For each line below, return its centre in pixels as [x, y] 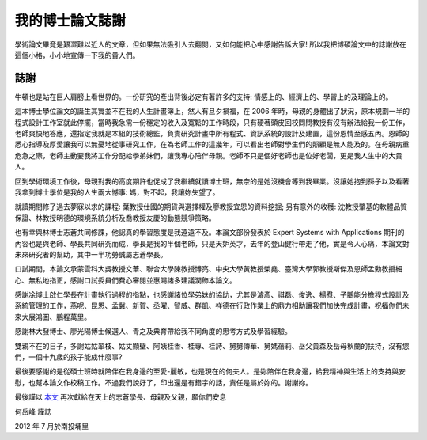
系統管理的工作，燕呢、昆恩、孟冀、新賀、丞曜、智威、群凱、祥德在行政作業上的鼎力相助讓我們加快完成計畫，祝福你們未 [212, 305]
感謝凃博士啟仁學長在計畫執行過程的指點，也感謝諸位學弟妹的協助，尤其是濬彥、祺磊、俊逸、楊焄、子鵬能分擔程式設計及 [212, 295]
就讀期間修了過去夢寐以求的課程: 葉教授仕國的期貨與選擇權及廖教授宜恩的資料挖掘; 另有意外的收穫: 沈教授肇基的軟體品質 [211, 207]
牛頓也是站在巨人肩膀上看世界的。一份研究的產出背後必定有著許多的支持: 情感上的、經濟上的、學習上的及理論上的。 [204, 97]
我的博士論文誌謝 [70, 21]
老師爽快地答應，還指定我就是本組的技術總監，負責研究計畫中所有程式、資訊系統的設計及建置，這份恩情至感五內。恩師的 [212, 134]
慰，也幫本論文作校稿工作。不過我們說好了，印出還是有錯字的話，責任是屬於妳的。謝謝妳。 [163, 382]
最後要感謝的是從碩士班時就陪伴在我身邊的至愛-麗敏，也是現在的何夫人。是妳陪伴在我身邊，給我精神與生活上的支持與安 [210, 371]
